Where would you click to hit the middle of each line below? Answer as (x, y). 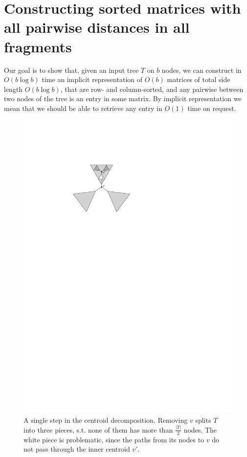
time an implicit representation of (92, 79)
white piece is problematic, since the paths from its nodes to (114, 439)
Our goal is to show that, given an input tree (71, 70)
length (13, 89)
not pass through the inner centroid (77, 449)
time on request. (212, 108)
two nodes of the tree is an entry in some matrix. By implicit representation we (123, 98)
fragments (38, 46)
